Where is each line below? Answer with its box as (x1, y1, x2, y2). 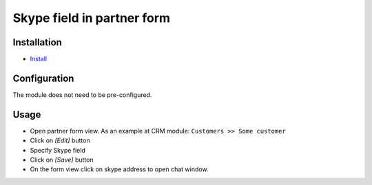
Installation (12, 36, 62, 48)
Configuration (12, 72, 74, 84)
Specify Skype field (30, 146, 85, 154)
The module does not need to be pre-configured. (12, 90, 152, 99)
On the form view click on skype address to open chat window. (30, 165, 209, 173)
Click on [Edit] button (30, 136, 90, 144)
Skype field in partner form (12, 10, 171, 25)
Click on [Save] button (30, 155, 94, 164)
